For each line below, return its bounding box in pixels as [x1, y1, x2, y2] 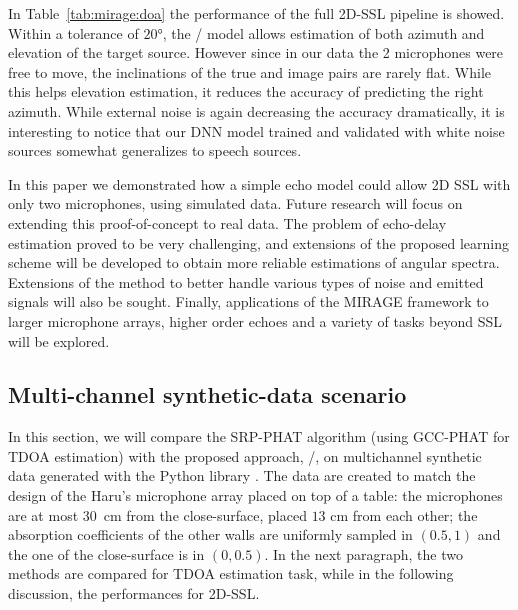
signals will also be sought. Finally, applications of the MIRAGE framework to [8, 291, 489, 312]
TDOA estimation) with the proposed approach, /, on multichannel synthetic [8, 445, 482, 466]
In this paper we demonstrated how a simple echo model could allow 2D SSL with [8, 173, 511, 194]
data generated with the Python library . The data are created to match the [8, 465, 476, 486]
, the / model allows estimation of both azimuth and [162, 22, 485, 43]
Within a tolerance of [8, 22, 139, 43]
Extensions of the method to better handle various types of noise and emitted [8, 271, 484, 292]
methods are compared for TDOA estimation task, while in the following [8, 563, 454, 584]
